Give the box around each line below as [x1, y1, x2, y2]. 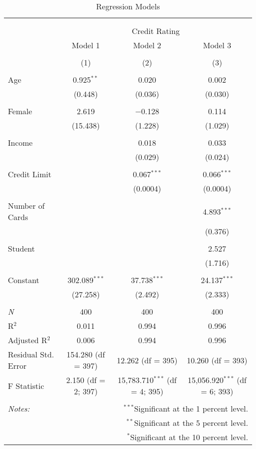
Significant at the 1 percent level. [134, 403, 248, 414]
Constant [8, 274, 39, 286]
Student [8, 243, 35, 254]
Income [8, 137, 33, 148]
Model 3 [203, 39, 231, 51]
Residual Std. [8, 349, 54, 360]
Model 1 [71, 39, 100, 51]
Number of [8, 200, 45, 211]
